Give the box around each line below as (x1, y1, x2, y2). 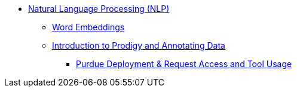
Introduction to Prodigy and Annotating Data (52, 40, 225, 50)
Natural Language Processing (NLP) (28, 4, 170, 14)
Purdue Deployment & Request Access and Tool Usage (76, 59, 292, 69)
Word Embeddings (52, 22, 125, 32)
